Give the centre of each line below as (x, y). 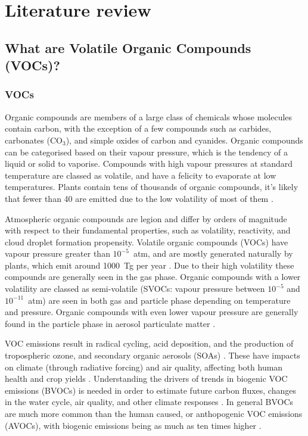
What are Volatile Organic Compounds (128, 47)
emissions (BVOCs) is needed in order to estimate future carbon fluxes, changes (150, 390)
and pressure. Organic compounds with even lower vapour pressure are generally (152, 312)
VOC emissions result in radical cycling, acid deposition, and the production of (149, 343)
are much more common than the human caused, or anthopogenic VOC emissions (154, 414)
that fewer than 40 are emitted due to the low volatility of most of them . (139, 198)
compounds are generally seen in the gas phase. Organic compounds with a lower (153, 277)
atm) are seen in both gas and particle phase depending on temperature (159, 300)
